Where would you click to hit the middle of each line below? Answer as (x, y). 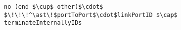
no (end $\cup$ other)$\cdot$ (54, 7)
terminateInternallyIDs (43, 23)
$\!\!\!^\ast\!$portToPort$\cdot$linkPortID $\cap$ (91, 15)
